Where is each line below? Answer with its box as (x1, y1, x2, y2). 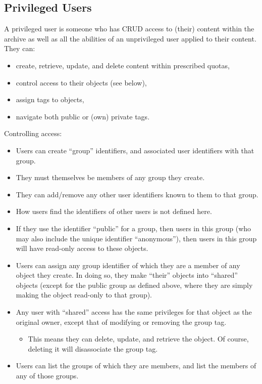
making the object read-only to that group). (16, 289, 152, 300)
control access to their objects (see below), (16, 77, 147, 88)
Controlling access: (4, 128, 62, 139)
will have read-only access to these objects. (16, 243, 148, 253)
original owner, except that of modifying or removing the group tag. (16, 316, 227, 327)
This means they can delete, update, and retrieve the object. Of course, (28, 333, 249, 344)
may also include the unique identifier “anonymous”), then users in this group (16, 233, 257, 243)
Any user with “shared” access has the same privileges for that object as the (16, 307, 252, 317)
